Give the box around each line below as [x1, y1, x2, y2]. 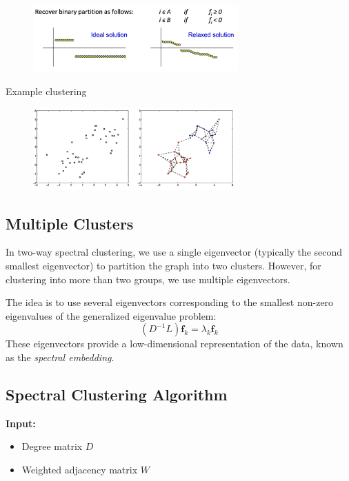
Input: [6, 416, 36, 430]
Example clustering [6, 83, 87, 98]
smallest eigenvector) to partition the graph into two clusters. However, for [6, 258, 321, 273]
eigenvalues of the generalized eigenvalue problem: [6, 308, 217, 323]
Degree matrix [21, 439, 83, 453]
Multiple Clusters [6, 212, 134, 234]
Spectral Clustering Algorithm [6, 383, 228, 405]
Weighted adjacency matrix [21, 462, 138, 476]
